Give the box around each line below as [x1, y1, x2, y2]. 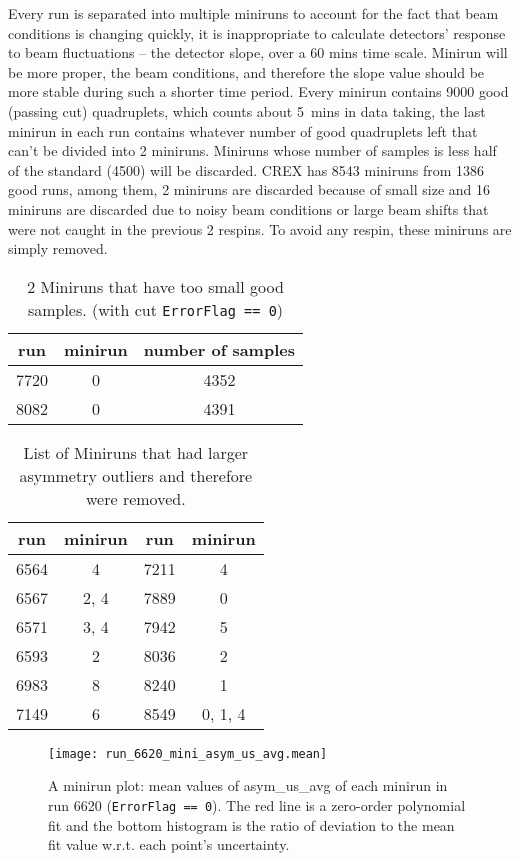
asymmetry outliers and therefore [19, 463, 253, 487]
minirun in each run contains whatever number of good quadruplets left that [8, 120, 478, 141]
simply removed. [8, 238, 108, 259]
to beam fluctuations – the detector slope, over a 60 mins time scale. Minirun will [8, 42, 508, 63]
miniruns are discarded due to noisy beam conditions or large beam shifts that [8, 198, 489, 219]
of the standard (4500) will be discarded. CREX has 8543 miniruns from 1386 [8, 159, 485, 180]
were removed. [86, 486, 186, 510]
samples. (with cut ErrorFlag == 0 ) [27, 297, 284, 321]
